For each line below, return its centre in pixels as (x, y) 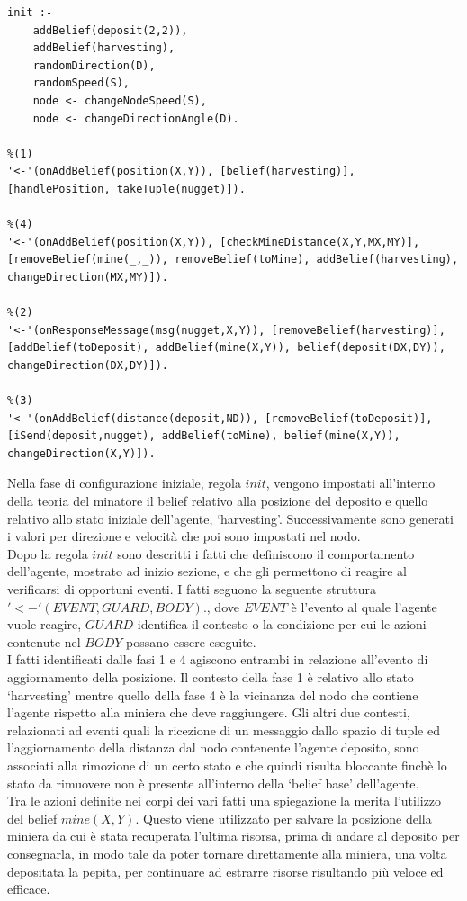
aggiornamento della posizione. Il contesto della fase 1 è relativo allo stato (211, 676)
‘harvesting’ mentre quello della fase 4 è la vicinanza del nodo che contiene (213, 694)
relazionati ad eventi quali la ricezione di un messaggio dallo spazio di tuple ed (224, 730)
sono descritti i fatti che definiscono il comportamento (266, 553)
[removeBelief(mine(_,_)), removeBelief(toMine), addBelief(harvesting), (233, 260)
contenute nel (44, 641)
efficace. (29, 889)
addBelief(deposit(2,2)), (110, 30)
